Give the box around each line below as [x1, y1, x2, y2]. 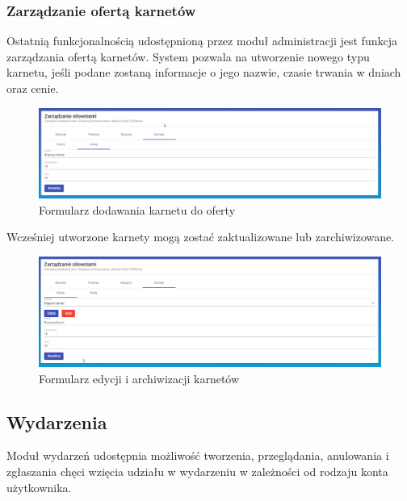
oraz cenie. [6, 80, 59, 96]
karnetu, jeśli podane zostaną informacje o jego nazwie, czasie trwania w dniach [6, 64, 401, 81]
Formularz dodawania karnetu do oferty [39, 201, 236, 218]
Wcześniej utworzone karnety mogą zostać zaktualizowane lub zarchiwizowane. [6, 228, 395, 245]
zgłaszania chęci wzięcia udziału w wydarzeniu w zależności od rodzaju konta [6, 463, 388, 480]
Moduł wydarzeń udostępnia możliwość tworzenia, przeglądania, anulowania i [6, 447, 389, 464]
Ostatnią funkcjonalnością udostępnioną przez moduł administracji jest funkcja [6, 32, 397, 49]
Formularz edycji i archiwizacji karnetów [39, 369, 240, 386]
